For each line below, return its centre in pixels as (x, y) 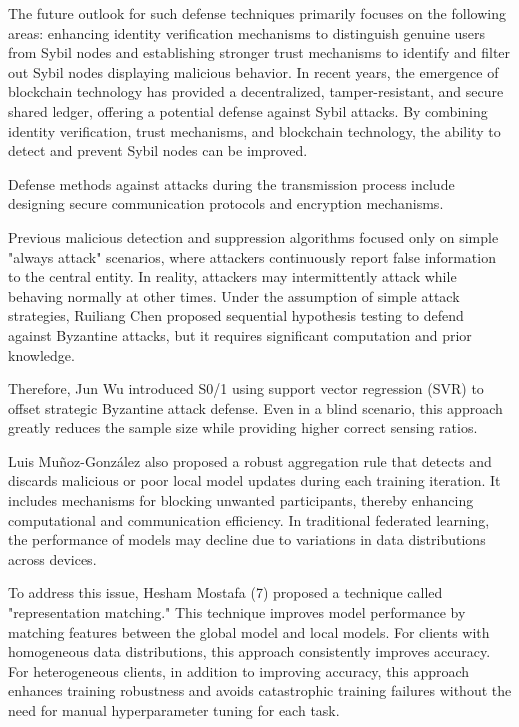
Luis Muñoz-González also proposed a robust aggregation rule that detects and (250, 460)
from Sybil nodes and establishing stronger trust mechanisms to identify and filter (259, 52)
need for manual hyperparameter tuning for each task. (174, 710)
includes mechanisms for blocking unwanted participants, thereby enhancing (241, 500)
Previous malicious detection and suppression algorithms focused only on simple (253, 236)
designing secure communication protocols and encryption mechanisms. (226, 203)
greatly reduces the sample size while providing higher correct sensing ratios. (243, 427)
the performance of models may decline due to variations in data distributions (247, 539)
